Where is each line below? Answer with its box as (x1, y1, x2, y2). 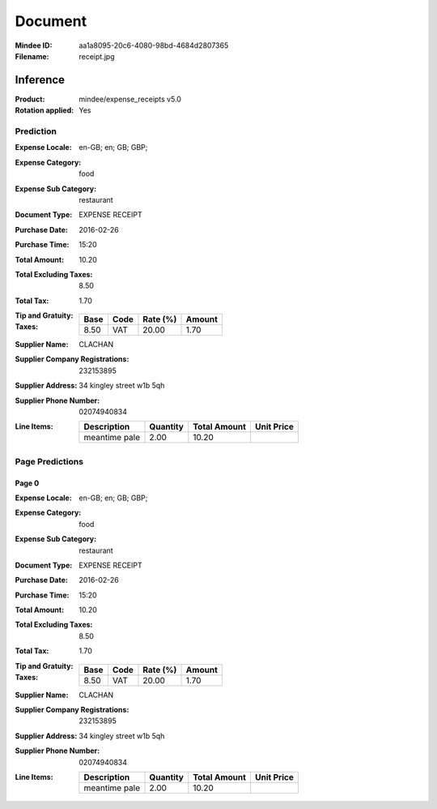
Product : (15, 94, 45, 104)
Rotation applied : (15, 105, 74, 115)
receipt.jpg (78, 51, 115, 61)
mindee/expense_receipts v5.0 (78, 94, 182, 104)
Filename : (15, 51, 49, 61)
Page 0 (15, 478, 40, 488)
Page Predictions (15, 456, 84, 467)
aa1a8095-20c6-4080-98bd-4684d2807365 (78, 41, 229, 50)
